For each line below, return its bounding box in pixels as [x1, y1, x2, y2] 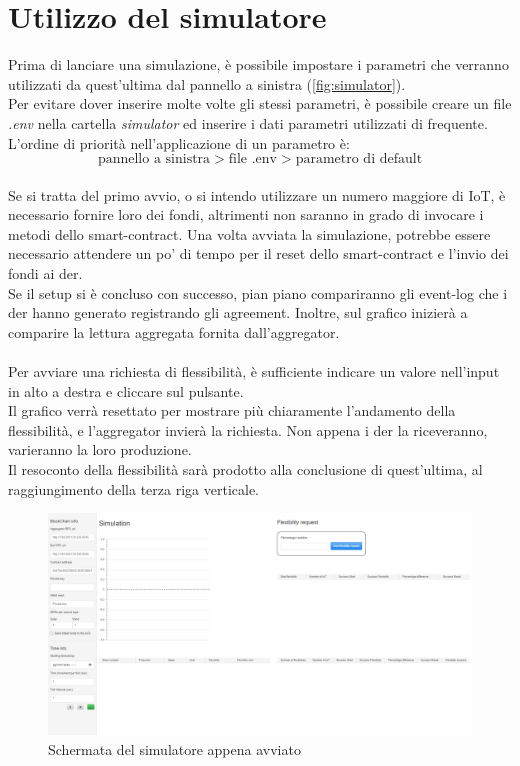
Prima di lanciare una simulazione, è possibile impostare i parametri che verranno [8, 54, 509, 75]
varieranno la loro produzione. [8, 439, 192, 460]
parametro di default [295, 152, 423, 167]
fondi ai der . [8, 263, 83, 284]
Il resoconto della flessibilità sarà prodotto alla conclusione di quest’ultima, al [8, 459, 483, 479]
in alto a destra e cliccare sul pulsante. [8, 380, 244, 401]
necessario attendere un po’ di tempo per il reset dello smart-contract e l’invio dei [8, 243, 509, 264]
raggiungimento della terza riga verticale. [8, 478, 259, 499]
